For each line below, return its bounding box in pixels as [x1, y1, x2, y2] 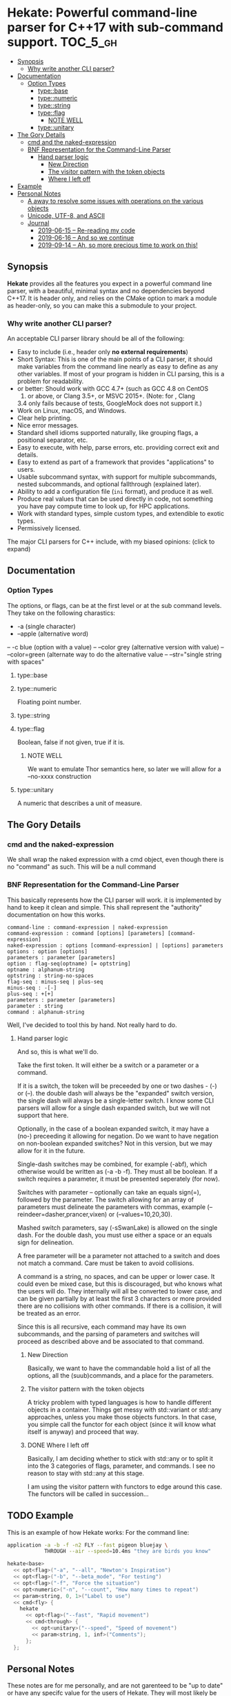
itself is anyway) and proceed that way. [27, 1427, 139, 1436]
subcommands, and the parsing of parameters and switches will [17, 1329, 200, 1338]
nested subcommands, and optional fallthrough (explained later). [17, 480, 201, 488]
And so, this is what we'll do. [17, 1047, 99, 1056]
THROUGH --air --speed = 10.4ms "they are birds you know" [43, 1548, 212, 1555]
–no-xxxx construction [27, 772, 92, 780]
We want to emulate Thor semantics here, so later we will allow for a [27, 764, 222, 773]
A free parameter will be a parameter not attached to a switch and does [17, 1251, 221, 1260]
